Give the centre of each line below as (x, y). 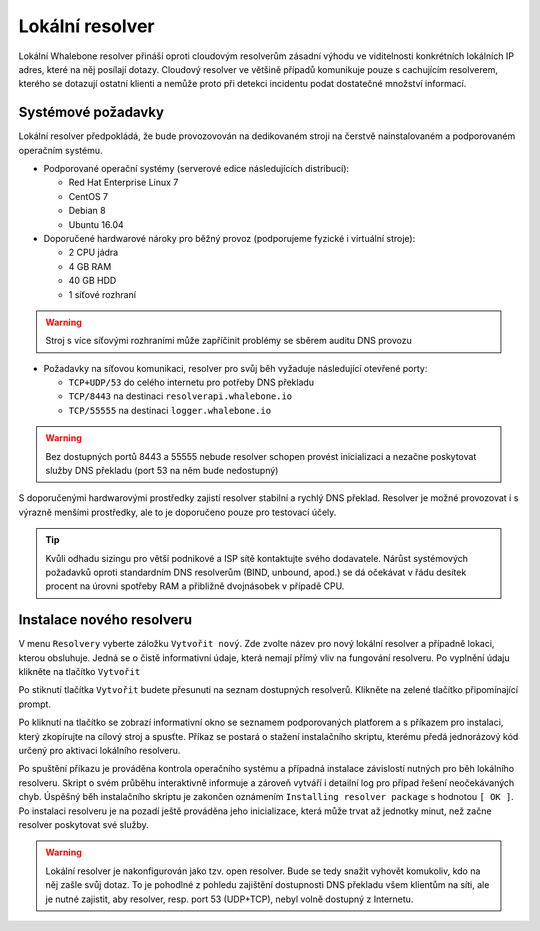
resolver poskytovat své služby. (83, 824)
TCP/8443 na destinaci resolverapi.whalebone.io (180, 396)
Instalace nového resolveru (105, 620)
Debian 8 (87, 211)
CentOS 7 (88, 196)
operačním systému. (60, 150)
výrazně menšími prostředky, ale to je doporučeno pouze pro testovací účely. (177, 512)
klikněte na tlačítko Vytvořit (79, 672)
